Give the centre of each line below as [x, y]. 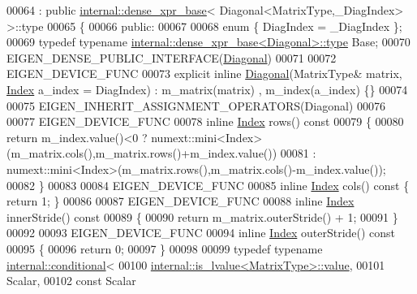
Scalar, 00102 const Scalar [71, 281]
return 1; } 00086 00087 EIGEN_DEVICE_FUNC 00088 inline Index [181, 201]
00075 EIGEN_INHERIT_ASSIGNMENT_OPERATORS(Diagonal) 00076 [196, 105]
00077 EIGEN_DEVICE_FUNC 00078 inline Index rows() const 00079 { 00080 [205, 121]
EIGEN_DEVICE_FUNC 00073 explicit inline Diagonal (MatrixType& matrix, [204, 73]
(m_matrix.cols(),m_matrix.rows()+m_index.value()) [142, 153]
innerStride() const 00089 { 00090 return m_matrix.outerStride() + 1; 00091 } [202, 216]
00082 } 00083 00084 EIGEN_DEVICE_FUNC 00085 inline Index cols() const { [208, 185]
